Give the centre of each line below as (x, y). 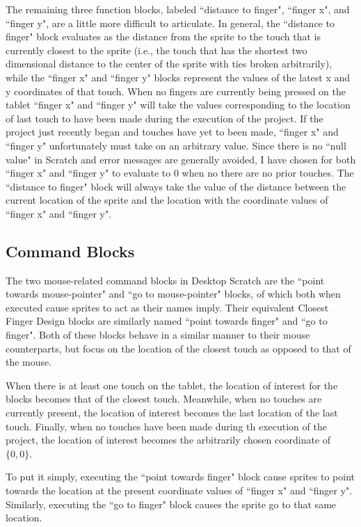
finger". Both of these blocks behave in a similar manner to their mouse (158, 335)
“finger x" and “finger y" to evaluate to (88, 173)
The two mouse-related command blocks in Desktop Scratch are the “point (165, 280)
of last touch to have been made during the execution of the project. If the (165, 118)
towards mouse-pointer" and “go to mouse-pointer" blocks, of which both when (173, 294)
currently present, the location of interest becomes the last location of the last (172, 413)
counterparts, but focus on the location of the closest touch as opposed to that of (178, 348)
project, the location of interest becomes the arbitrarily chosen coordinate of (168, 440)
